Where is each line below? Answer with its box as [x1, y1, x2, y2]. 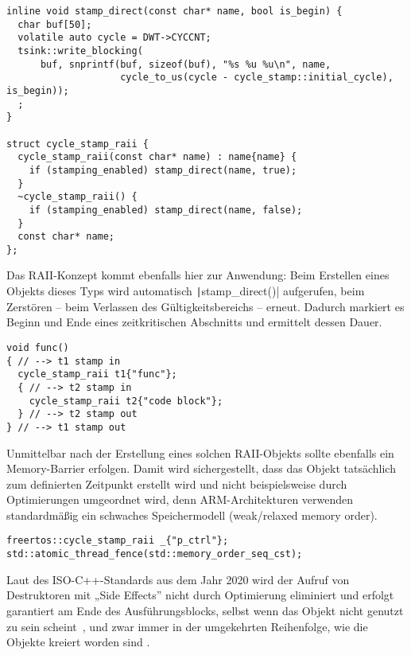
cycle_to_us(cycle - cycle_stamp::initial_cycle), [120, 72, 394, 84]
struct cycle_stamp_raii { [6, 138, 149, 150]
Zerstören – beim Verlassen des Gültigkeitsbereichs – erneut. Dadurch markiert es [6, 298, 405, 314]
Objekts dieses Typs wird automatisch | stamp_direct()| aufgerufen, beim [6, 283, 365, 299]
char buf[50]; [17, 18, 92, 30]
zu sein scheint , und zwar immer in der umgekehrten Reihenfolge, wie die [6, 618, 368, 634]
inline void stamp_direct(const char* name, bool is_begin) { [6, 6, 343, 17]
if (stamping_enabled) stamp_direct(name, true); [29, 164, 297, 176]
